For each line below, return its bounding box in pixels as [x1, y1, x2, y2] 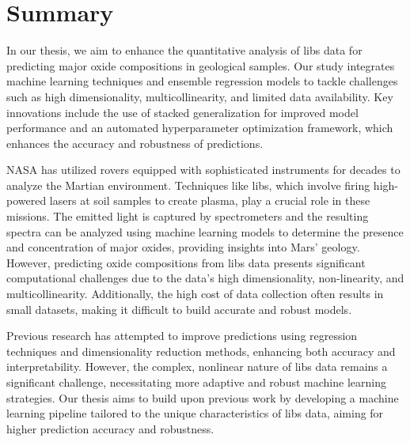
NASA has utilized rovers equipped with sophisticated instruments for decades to [6, 161, 401, 178]
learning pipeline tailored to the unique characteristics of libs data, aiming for [6, 405, 384, 421]
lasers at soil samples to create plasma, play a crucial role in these [49, 192, 370, 209]
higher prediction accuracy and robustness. [6, 420, 214, 436]
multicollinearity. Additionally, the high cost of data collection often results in [6, 285, 384, 302]
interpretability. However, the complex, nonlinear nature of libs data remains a [6, 358, 388, 375]
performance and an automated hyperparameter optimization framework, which [6, 119, 393, 136]
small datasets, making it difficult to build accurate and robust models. [6, 300, 352, 317]
